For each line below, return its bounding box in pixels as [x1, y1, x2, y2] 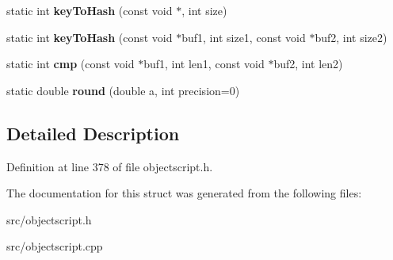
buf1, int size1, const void [181, 29, 306, 45]
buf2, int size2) [315, 29, 387, 45]
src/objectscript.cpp [6, 238, 103, 254]
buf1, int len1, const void [143, 55, 265, 72]
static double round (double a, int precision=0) [6, 82, 240, 98]
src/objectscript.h [6, 211, 92, 227]
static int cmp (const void [6, 55, 135, 72]
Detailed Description [6, 120, 180, 145]
